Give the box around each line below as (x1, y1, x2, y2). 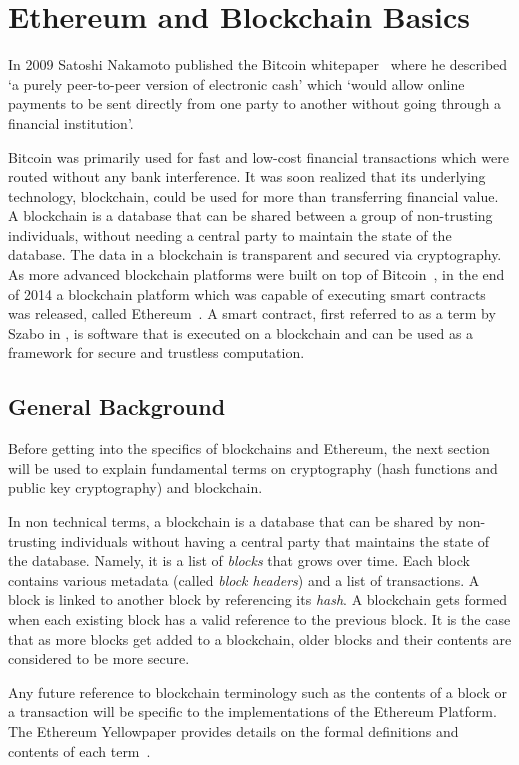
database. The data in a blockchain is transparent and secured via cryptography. (8, 244, 502, 265)
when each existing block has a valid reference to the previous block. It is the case (8, 608, 511, 629)
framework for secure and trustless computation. (8, 342, 305, 363)
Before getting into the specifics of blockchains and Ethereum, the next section (8, 438, 490, 459)
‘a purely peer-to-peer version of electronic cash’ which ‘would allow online (8, 73, 465, 94)
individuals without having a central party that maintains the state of (61, 530, 490, 551)
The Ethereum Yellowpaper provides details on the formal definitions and (8, 720, 459, 741)
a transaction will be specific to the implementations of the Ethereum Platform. (8, 701, 497, 722)
